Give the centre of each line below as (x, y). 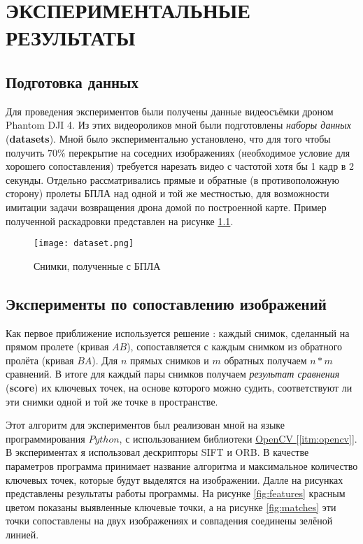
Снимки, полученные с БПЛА (97, 265)
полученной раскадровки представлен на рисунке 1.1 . (120, 221)
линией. (22, 534)
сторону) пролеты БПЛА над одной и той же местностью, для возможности (168, 193)
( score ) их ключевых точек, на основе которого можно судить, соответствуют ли (179, 387)
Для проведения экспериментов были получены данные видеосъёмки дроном (170, 111)
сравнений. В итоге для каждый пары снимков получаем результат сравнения (173, 374)
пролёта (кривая (40, 360)
